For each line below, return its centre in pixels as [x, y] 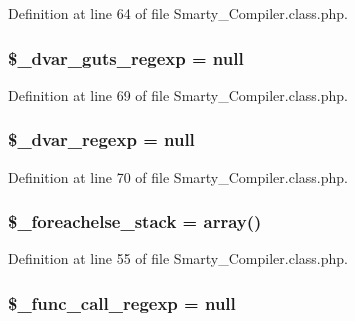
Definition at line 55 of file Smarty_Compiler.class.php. [178, 258]
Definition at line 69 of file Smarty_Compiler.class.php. [178, 94]
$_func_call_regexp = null [122, 302]
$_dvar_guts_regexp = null [126, 57]
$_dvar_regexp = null [101, 139]
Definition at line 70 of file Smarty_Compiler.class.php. [178, 176]
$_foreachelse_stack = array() [135, 221]
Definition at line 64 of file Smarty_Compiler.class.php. [178, 13]
